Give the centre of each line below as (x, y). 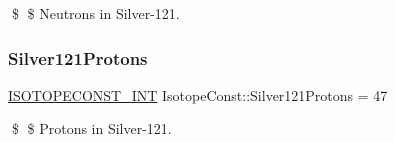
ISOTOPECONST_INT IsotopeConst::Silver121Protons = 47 (198, 94)
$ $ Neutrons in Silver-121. (95, 13)
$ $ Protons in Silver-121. (91, 128)
